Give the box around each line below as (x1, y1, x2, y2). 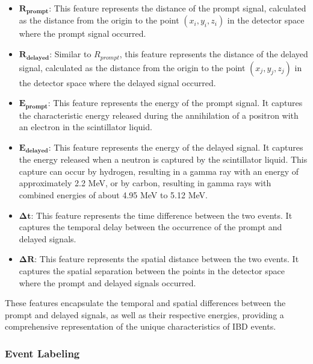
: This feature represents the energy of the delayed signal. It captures (48, 140, 303, 153)
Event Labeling (5, 345, 80, 360)
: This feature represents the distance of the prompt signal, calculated (49, 2, 306, 14)
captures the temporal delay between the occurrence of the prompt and (19, 221, 282, 233)
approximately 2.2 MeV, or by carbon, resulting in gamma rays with (19, 177, 271, 189)
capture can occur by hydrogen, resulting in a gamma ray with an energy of (19, 165, 299, 177)
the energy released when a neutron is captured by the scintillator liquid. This (19, 153, 308, 166)
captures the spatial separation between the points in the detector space (19, 264, 285, 277)
